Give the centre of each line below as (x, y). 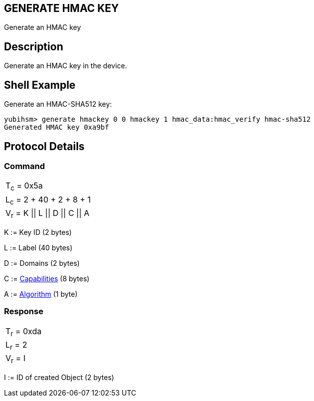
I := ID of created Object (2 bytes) (59, 378)
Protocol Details (44, 146)
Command (24, 166)
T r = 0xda (24, 332)
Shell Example (40, 85)
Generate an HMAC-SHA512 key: (58, 104)
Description (34, 46)
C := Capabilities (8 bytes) (47, 278)
